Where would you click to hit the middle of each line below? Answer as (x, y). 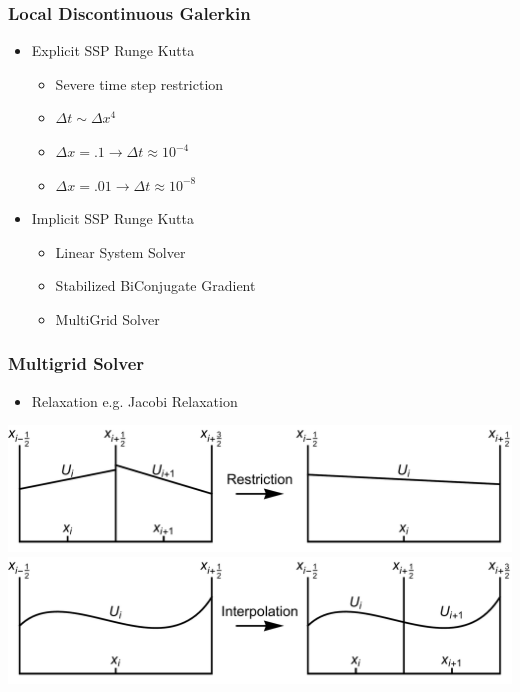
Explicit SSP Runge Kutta (113, 50)
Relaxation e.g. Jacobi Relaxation (134, 400)
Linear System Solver (120, 251)
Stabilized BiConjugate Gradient (155, 285)
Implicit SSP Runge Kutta (112, 218)
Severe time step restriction (139, 83)
